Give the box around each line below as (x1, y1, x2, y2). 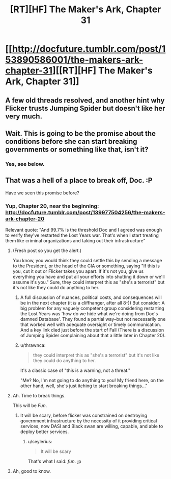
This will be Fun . (12, 402, 47, 409)
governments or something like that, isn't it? (5, 145, 149, 154)
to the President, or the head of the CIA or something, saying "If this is (12, 263, 160, 269)
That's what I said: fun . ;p (27, 458, 81, 464)
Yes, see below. (5, 160, 45, 167)
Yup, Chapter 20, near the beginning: (5, 203, 99, 210)
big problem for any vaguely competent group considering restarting (20, 305, 164, 311)
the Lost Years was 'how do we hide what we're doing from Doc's (20, 311, 158, 317)
